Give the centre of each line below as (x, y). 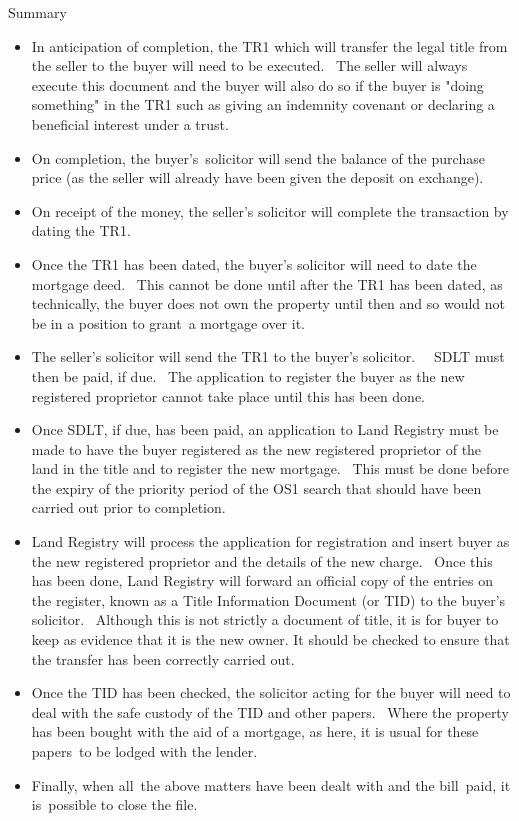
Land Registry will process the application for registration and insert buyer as (270, 541)
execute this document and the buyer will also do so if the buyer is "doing (257, 84)
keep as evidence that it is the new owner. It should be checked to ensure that (270, 639)
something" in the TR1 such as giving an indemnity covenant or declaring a (263, 104)
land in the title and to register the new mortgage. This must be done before (270, 468)
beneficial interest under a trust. (130, 123)
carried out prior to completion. (128, 507)
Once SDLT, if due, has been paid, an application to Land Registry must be (265, 429)
